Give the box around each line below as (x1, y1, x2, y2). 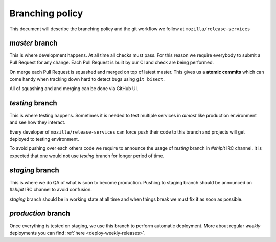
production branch (9, 209, 71, 218)
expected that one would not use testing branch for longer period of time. (9, 152, 165, 159)
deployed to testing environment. (9, 136, 79, 142)
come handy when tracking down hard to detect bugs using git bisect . (9, 76, 165, 82)
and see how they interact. (9, 119, 66, 125)
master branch (9, 39, 58, 48)
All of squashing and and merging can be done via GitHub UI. (9, 85, 139, 92)
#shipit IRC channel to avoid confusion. (9, 187, 92, 193)
